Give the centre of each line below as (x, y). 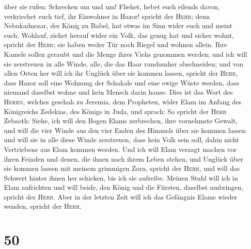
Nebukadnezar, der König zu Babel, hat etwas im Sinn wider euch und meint (118, 25)
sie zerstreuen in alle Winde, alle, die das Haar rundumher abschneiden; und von (124, 63)
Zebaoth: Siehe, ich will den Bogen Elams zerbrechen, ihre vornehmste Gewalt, (121, 121)
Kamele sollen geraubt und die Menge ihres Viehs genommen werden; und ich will (125, 54)
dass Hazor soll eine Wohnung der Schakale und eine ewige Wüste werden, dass (122, 82)
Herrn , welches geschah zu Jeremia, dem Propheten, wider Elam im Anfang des (123, 101)
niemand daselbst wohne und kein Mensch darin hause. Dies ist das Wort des (118, 92)
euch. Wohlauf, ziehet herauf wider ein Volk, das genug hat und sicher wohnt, (119, 35)
